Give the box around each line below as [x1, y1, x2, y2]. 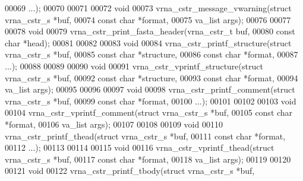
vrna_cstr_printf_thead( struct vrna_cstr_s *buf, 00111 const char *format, [5, 129, 286, 142]
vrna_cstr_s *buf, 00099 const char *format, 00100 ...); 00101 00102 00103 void [5, 94, 296, 107]
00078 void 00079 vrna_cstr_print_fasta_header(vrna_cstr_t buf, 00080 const [5, 25, 295, 37]
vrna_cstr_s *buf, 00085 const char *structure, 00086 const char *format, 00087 [5, 48, 298, 61]
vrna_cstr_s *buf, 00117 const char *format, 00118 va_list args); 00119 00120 [5, 153, 291, 165]
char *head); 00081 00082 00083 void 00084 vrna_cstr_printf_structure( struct [5, 36, 292, 49]
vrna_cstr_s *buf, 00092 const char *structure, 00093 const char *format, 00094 [5, 71, 298, 84]
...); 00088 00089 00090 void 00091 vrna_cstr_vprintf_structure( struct [5, 59, 263, 72]
